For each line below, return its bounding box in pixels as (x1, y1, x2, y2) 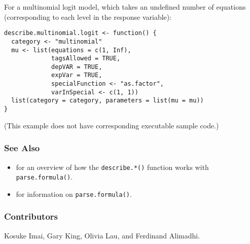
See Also (4, 142, 40, 154)
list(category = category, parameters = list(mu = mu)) (11, 97, 204, 104)
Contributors (4, 210, 58, 223)
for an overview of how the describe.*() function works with (16, 161, 209, 172)
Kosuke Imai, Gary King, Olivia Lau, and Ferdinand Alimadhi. (4, 230, 200, 240)
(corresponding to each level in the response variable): (4, 11, 172, 22)
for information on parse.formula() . (16, 188, 132, 199)
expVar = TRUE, (51, 72, 102, 79)
